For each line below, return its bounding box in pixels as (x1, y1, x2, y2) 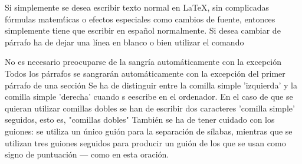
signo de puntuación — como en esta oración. (5, 148, 169, 160)
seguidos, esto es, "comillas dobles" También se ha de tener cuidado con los (5, 113, 275, 126)
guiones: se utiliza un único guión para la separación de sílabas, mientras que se (5, 124, 293, 137)
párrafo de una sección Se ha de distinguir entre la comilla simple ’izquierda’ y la (5, 78, 297, 91)
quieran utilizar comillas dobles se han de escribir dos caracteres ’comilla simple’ (5, 101, 295, 114)
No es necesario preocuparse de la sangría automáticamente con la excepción (5, 55, 282, 68)
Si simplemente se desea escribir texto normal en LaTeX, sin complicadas (5, 1, 269, 13)
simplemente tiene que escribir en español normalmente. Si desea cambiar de (5, 24, 281, 37)
